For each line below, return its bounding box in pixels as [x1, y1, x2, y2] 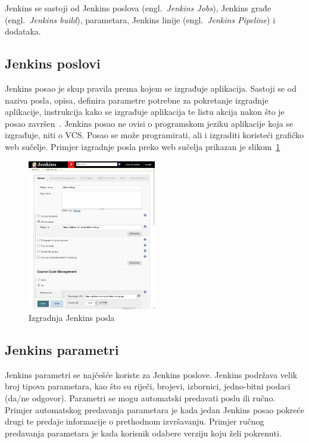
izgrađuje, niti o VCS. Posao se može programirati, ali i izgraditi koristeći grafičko [5, 129, 304, 141]
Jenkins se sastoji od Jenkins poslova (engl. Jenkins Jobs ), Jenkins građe [5, 2, 271, 14]
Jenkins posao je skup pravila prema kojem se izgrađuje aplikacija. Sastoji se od [5, 82, 297, 94]
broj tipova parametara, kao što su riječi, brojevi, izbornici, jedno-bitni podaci [5, 380, 291, 392]
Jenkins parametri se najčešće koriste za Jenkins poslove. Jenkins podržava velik [5, 368, 298, 380]
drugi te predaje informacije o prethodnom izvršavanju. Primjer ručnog [5, 415, 264, 428]
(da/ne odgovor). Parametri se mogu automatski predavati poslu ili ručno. [5, 391, 276, 404]
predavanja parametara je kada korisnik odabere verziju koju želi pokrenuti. [5, 426, 282, 439]
